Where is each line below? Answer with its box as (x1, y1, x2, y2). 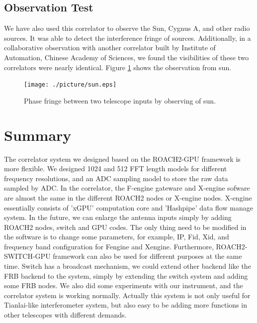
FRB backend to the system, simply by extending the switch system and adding (4, 270, 248, 281)
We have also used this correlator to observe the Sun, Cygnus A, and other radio (4, 23, 250, 33)
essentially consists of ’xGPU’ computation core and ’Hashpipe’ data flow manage (4, 202, 253, 213)
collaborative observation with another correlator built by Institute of (4, 42, 216, 53)
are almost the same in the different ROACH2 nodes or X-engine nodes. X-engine (4, 192, 252, 203)
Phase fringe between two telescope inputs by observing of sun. (24, 95, 216, 106)
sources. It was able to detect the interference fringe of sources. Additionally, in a (4, 32, 251, 43)
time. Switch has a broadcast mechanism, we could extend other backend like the (4, 261, 251, 271)
